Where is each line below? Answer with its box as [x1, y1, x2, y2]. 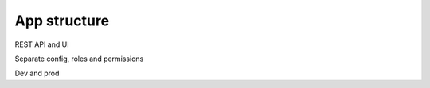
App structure [14, 12, 110, 29]
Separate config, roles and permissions [14, 54, 144, 63]
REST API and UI [14, 40, 69, 49]
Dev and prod [14, 68, 60, 78]
